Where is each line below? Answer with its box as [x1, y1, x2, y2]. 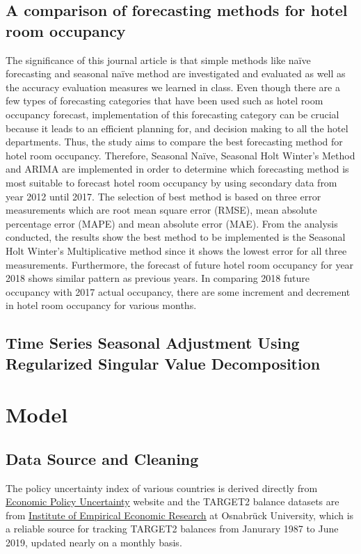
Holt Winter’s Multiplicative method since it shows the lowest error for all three [6, 243, 347, 258]
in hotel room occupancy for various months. [6, 298, 197, 312]
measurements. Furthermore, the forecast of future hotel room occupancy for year [6, 257, 354, 271]
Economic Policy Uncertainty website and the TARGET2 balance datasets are [6, 494, 339, 509]
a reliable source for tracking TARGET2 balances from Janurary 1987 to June [6, 521, 339, 536]
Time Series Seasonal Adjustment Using [6, 332, 300, 354]
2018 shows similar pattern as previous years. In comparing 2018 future [6, 271, 310, 285]
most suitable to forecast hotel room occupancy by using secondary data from [6, 175, 337, 189]
